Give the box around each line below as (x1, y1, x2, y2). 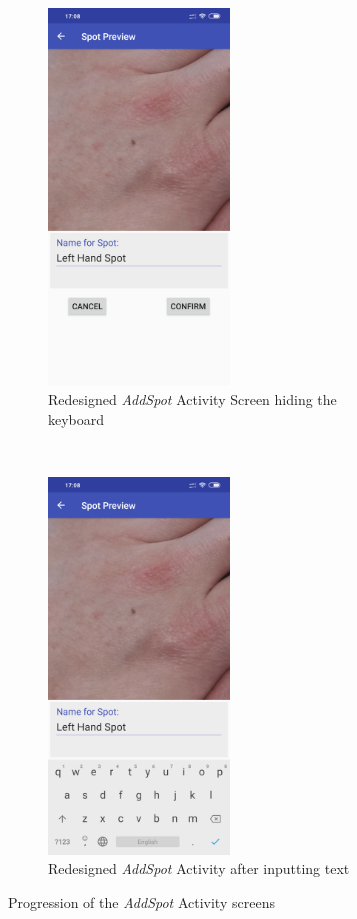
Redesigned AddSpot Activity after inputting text (48, 858, 350, 879)
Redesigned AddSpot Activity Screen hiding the (48, 389, 337, 410)
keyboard (48, 408, 105, 429)
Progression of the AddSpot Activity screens (8, 892, 275, 913)
